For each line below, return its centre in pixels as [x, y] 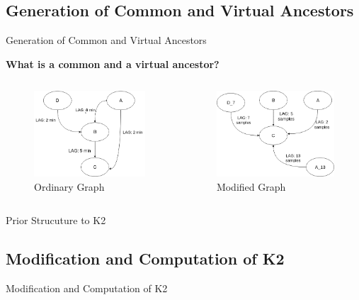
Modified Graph [251, 186]
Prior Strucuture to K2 [56, 220]
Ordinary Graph [69, 186]
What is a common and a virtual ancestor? [113, 63]
